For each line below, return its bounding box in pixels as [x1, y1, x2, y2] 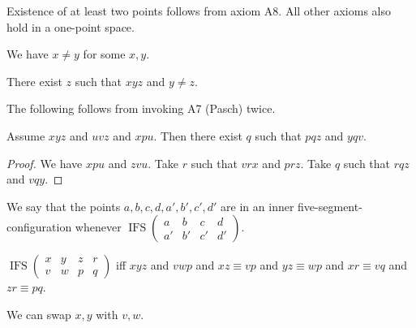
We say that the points [6, 197, 121, 214]
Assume [6, 127, 45, 144]
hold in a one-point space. [6, 18, 135, 35]
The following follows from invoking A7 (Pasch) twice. [6, 100, 276, 117]
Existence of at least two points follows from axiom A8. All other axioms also [6, 2, 391, 19]
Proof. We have [6, 154, 83, 171]
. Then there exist [153, 127, 242, 144]
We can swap [6, 305, 71, 322]
